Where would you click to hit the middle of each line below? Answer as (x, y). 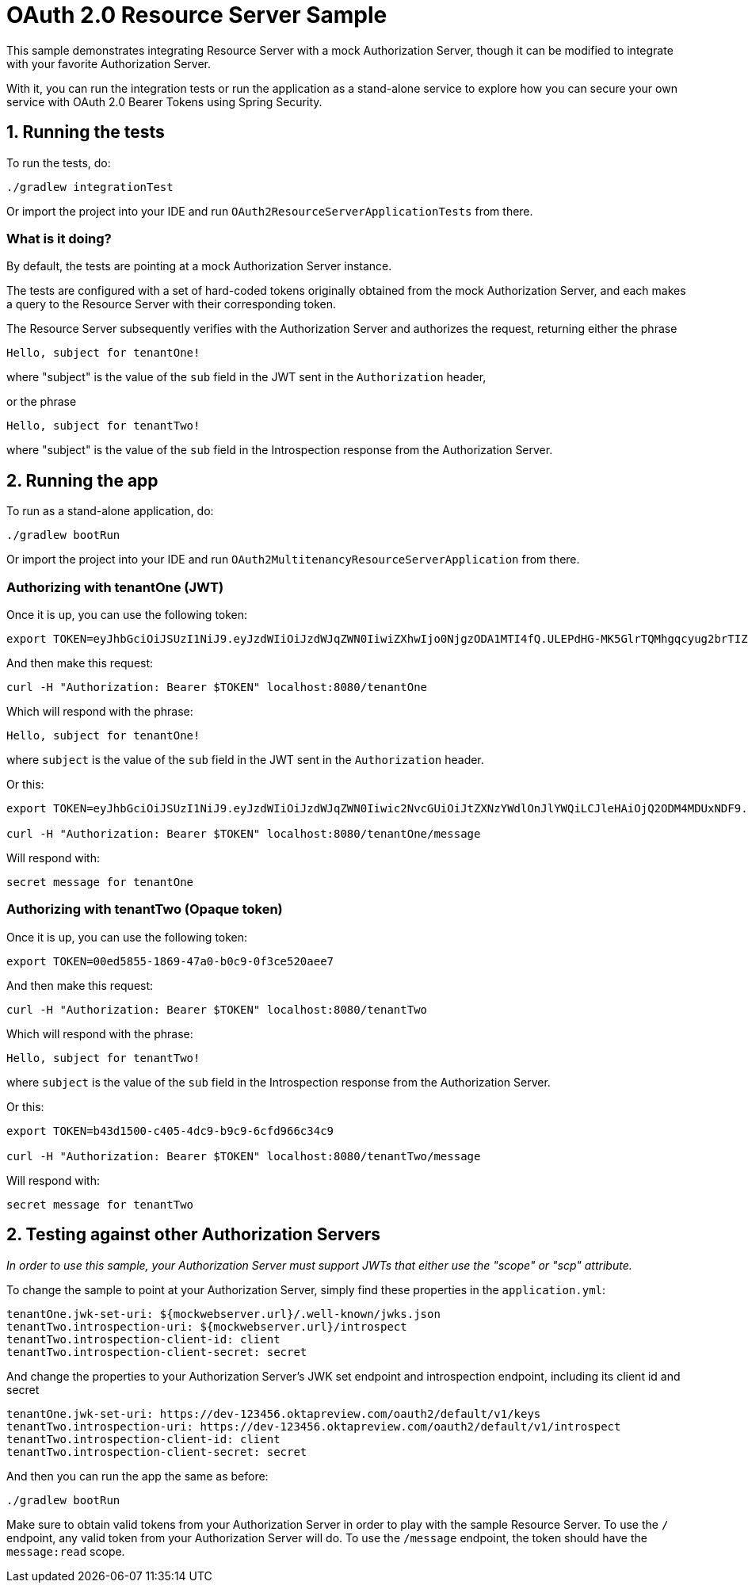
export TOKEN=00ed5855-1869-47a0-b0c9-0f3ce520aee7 (170, 961)
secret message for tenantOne (100, 882)
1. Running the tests (86, 132)
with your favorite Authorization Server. (109, 63)
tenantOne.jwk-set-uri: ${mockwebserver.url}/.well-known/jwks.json (223, 1314)
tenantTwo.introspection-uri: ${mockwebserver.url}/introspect (207, 1326)
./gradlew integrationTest (90, 187)
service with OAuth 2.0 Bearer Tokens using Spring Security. (164, 101)
